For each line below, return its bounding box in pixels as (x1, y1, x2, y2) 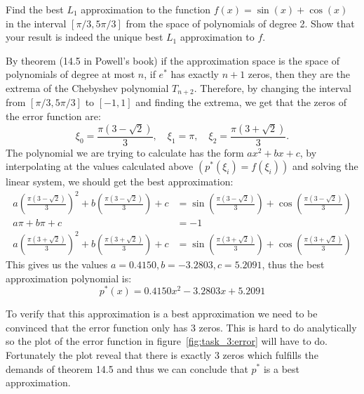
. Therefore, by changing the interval (194, 80, 351, 95)
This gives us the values (6, 256, 108, 271)
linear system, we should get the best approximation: (6, 174, 234, 189)
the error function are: (6, 109, 101, 124)
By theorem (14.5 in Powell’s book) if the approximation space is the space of (6, 53, 339, 67)
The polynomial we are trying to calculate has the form (6, 145, 244, 159)
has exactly (170, 67, 220, 81)
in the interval (6, 15, 67, 30)
